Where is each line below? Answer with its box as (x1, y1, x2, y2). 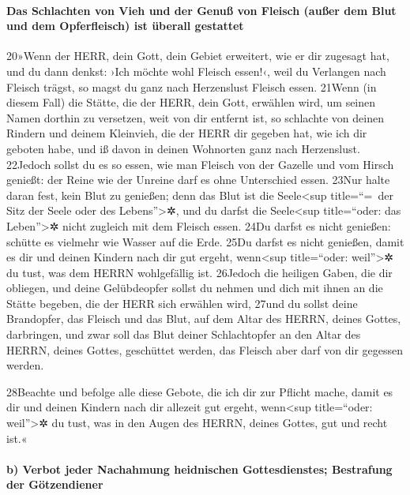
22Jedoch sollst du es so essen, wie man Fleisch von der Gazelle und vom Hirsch (6, 156, 394, 172)
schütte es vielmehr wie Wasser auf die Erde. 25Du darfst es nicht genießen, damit (6, 233, 404, 249)
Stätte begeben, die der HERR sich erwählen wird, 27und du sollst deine (6, 294, 358, 311)
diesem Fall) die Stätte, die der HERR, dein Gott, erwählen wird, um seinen (6, 94, 376, 111)
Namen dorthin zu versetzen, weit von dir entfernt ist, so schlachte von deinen (6, 109, 384, 126)
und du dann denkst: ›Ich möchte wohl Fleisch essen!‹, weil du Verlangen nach (6, 62, 386, 79)
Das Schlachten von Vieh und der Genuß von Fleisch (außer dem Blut (6, 2, 397, 18)
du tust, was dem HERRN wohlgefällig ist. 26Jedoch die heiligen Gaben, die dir (6, 264, 393, 280)
